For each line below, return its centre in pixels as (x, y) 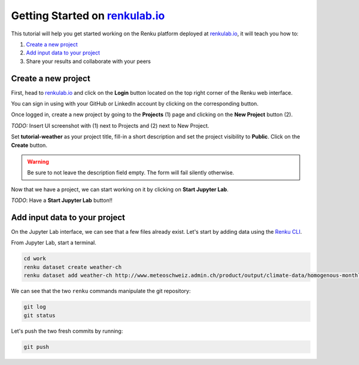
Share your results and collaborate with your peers (88, 61)
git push (36, 347)
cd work (35, 259)
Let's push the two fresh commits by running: (67, 331)
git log (35, 307)
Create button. (29, 145)
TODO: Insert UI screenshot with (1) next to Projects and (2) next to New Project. (110, 125)
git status (39, 315)
